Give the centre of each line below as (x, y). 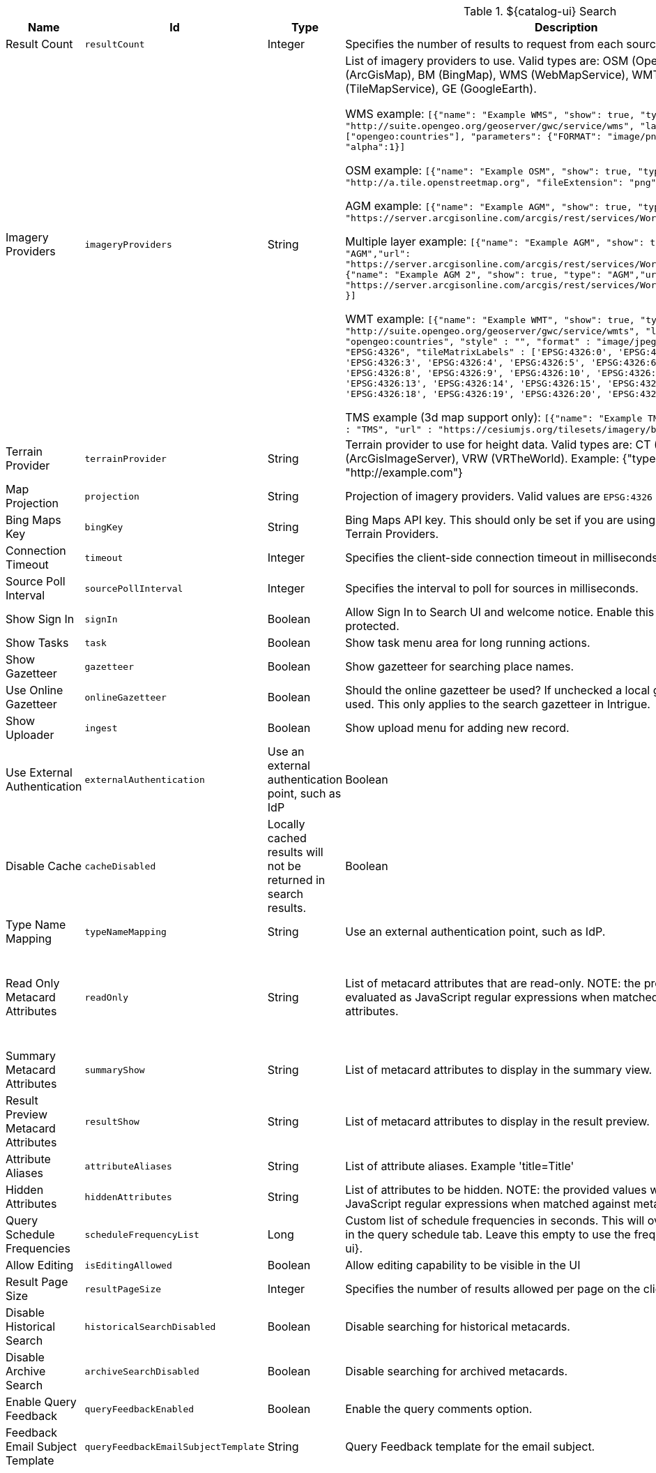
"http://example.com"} (404, 472)
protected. (372, 626)
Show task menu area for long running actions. (468, 643)
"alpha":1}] (375, 147)
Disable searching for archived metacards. (457, 1371)
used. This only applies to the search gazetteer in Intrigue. (498, 704)
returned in (296, 880)
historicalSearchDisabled (150, 1326)
